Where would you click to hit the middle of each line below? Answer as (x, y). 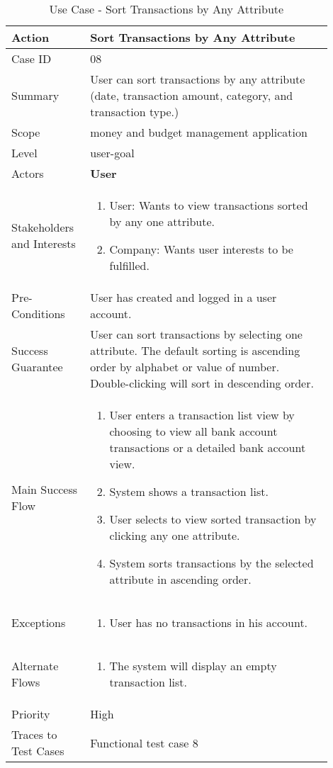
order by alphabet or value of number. (185, 367)
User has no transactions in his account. (209, 622)
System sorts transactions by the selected (211, 563)
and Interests (44, 243)
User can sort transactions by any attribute (198, 79)
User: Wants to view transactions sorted (209, 205)
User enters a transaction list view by (202, 415)
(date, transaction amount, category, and (192, 95)
